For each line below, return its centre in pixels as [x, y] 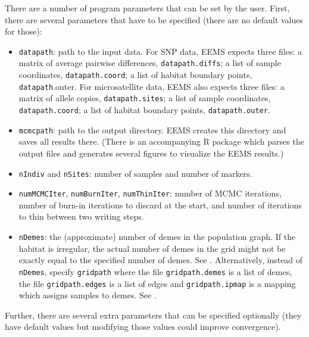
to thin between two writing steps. [81, 216]
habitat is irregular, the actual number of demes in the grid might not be [152, 248]
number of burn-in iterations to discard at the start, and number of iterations [160, 205]
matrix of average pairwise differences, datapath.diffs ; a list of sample [150, 63]
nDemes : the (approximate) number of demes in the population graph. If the [157, 237]
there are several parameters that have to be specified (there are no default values [154, 19]
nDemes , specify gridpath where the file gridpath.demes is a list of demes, [155, 271]
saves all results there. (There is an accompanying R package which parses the [161, 141]
